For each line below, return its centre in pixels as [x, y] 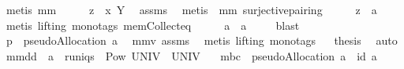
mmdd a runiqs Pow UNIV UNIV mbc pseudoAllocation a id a [191, 55]
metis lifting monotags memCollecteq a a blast [153, 25]
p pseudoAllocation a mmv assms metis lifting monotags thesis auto [202, 40]
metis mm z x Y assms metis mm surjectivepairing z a [191, 9]
